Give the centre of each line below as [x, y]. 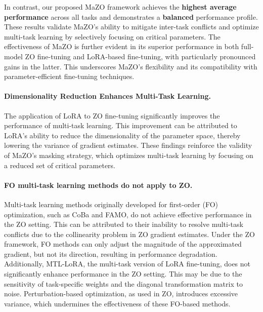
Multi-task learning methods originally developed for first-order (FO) [111, 204]
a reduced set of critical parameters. [60, 165]
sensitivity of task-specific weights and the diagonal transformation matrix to [123, 283]
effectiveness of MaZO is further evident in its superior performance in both [122, 46]
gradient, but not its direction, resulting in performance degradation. [111, 253]
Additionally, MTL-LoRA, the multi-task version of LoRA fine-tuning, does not [127, 264]
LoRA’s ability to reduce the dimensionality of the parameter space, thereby [122, 135]
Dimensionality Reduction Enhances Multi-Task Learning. [107, 96]
